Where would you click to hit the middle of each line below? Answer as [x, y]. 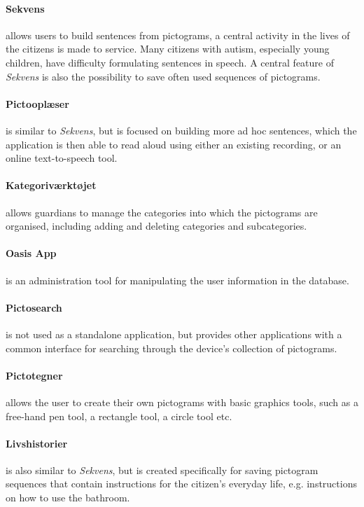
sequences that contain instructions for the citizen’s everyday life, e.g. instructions [181, 484]
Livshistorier [37, 443]
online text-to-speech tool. [62, 158]
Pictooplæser [37, 103]
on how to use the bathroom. [68, 498]
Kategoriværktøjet [51, 185]
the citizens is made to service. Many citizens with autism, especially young [168, 49]
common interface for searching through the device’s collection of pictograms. [171, 348]
